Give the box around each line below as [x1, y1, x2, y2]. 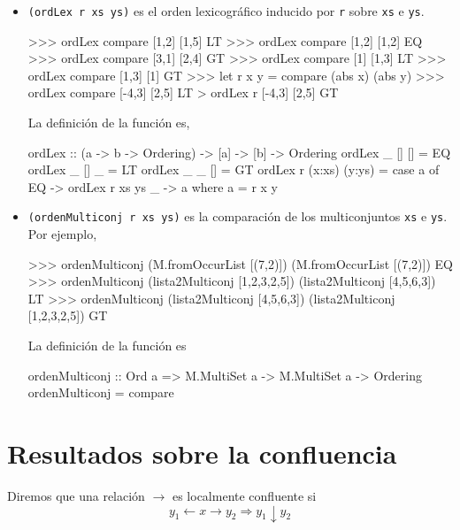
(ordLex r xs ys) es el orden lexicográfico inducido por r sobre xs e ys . [27, 2, 425, 19]
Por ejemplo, [27, 225, 97, 243]
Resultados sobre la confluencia [7, 435, 397, 471]
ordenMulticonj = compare [27, 383, 174, 402]
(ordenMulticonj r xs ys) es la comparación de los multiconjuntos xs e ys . [27, 207, 448, 226]
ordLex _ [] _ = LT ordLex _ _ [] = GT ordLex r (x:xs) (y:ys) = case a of [27, 160, 440, 179]
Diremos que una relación [7, 486, 145, 504]
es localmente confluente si [172, 486, 317, 504]
